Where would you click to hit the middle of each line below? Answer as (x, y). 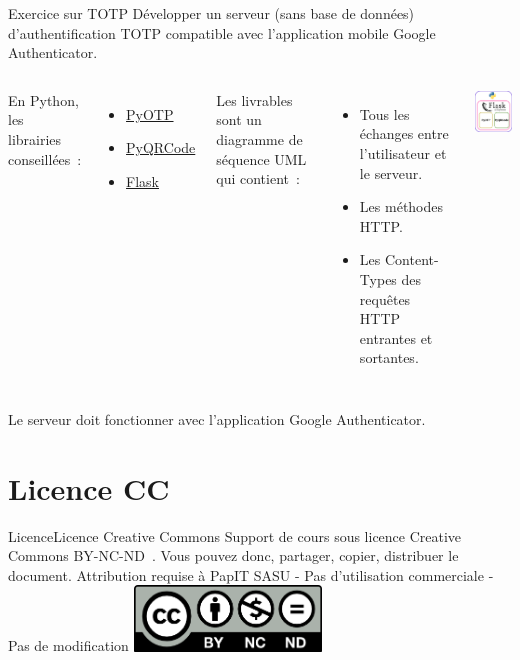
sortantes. (389, 357)
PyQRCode (161, 147)
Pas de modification (68, 645)
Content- (412, 259)
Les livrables (254, 99)
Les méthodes (401, 206)
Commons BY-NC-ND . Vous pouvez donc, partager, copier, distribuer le (233, 555)
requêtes (385, 298)
